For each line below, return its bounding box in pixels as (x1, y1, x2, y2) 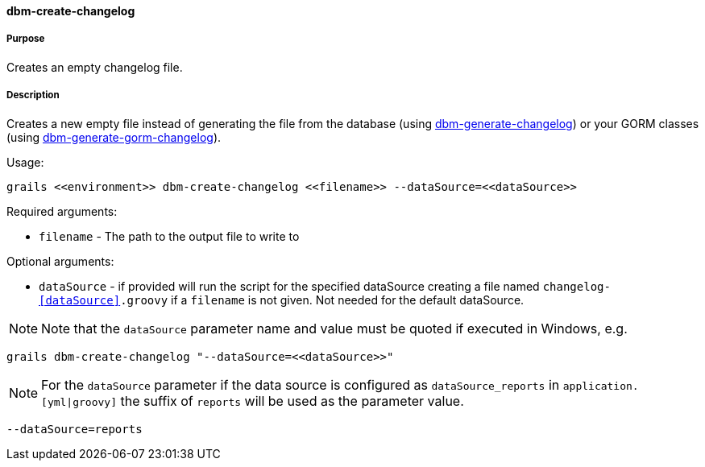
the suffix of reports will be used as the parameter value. (120, 392, 464, 409)
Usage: (6, 155, 44, 169)
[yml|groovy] (41, 395, 117, 408)
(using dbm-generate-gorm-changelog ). (6, 130, 222, 144)
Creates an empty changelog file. (6, 60, 183, 74)
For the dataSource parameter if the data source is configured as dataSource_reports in (41, 376, 560, 393)
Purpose (6, 33, 45, 45)
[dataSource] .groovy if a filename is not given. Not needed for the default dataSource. (39, 292, 525, 307)
